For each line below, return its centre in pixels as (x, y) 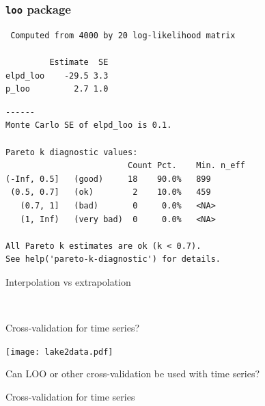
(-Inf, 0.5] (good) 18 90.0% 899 (108, 179)
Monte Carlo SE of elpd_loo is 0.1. (89, 125)
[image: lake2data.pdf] (59, 352)
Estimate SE (79, 62)
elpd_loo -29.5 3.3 (57, 76)
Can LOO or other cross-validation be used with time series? (133, 374)
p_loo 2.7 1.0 (57, 89)
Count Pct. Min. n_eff (186, 166)
